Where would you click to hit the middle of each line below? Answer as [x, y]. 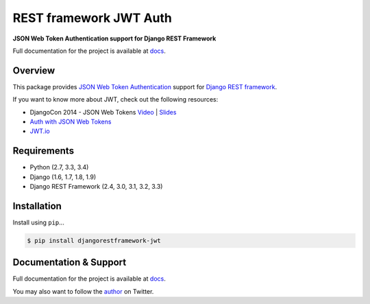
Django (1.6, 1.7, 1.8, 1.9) [63, 177]
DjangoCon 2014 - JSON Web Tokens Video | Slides [103, 112]
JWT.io [40, 131]
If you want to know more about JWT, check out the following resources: [115, 100]
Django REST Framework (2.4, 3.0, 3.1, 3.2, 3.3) [96, 187]
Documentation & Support [70, 262]
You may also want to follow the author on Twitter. [83, 291]
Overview [34, 70]
